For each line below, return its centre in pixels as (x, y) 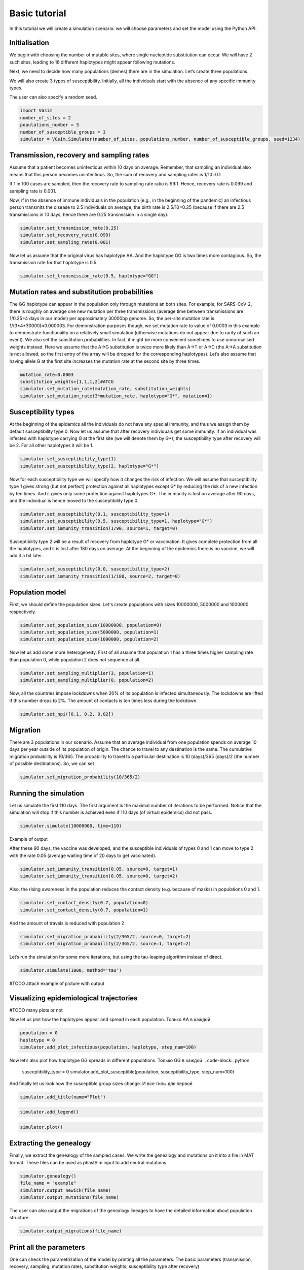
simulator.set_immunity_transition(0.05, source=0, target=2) (99, 876)
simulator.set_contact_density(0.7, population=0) (84, 903)
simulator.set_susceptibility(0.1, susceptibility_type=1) (95, 514)
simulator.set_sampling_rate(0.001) (66, 242)
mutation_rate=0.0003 (47, 374)
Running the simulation (47, 793)
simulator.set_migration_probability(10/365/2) (80, 777)
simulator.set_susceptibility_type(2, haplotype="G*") (89, 466)
